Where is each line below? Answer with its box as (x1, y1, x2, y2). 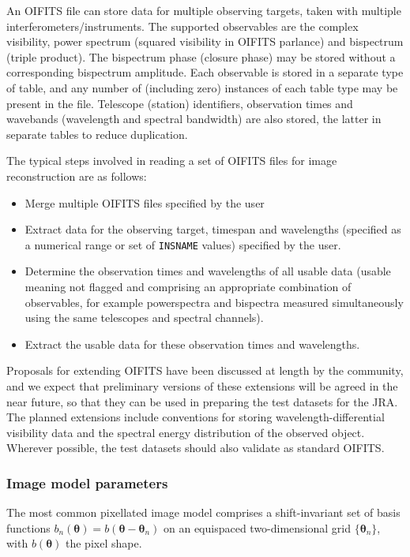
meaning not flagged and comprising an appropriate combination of (24, 278, 352, 294)
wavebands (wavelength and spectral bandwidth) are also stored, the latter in (6, 110, 382, 127)
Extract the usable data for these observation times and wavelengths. (24, 335, 360, 352)
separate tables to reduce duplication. (6, 125, 188, 142)
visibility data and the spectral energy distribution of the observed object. (6, 424, 365, 440)
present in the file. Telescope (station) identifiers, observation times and (6, 95, 353, 111)
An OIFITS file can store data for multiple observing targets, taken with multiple (6, 2, 401, 18)
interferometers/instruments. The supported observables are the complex (6, 17, 359, 34)
